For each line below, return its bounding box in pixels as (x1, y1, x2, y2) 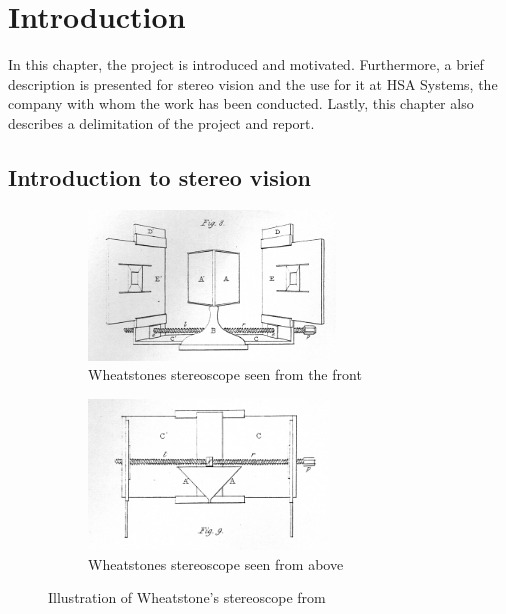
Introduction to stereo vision (8, 161, 311, 192)
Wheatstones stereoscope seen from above (88, 553, 344, 574)
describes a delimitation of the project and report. (8, 112, 315, 133)
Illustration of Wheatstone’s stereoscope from (48, 587, 326, 608)
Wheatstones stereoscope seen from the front (88, 364, 362, 385)
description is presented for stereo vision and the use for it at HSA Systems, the (8, 73, 498, 94)
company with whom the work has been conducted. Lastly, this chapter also (8, 93, 474, 114)
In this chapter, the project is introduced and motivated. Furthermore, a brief (8, 54, 484, 75)
